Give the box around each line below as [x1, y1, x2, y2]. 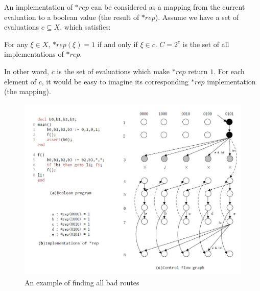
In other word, [4, 65, 49, 76]
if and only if [97, 38, 138, 49]
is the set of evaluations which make [57, 65, 170, 76]
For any [4, 38, 28, 49]
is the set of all [182, 38, 229, 49]
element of [4, 76, 36, 86]
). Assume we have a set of [155, 11, 239, 22]
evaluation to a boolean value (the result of [4, 11, 139, 22]
